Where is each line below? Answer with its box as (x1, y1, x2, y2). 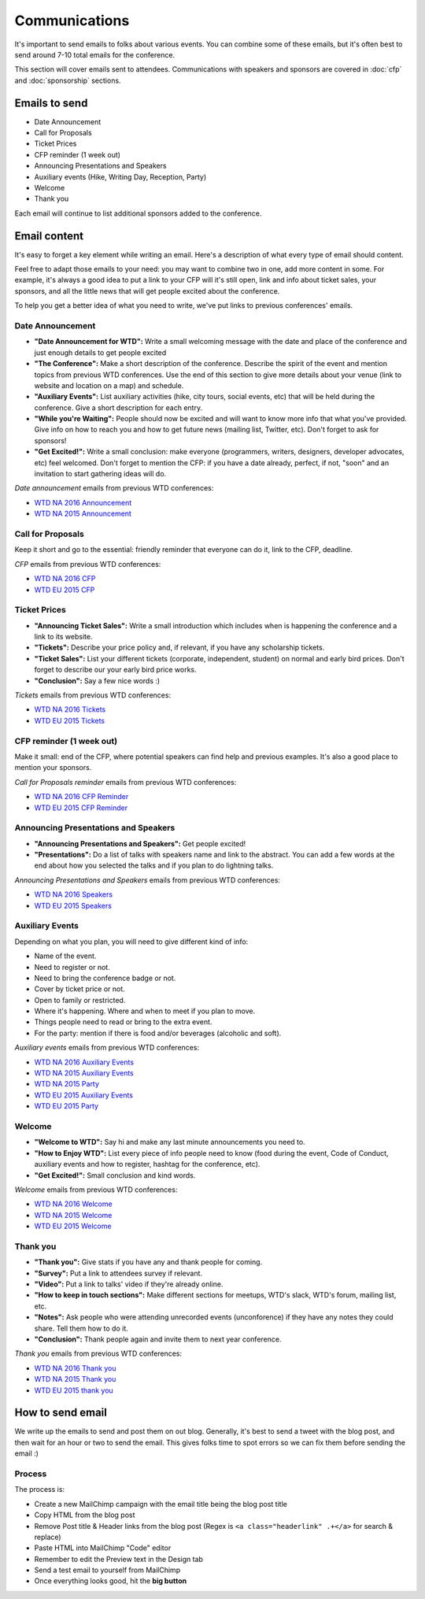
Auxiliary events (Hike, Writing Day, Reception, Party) (34, 172, 207, 181)
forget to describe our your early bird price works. (34, 665, 197, 675)
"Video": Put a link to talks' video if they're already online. (34, 1279, 224, 1289)
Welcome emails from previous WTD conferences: (14, 1185, 178, 1194)
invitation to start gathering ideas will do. (34, 469, 167, 479)
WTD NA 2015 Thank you (34, 1375, 116, 1384)
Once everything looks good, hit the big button (34, 1576, 187, 1586)
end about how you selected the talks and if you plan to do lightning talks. (34, 861, 274, 870)
